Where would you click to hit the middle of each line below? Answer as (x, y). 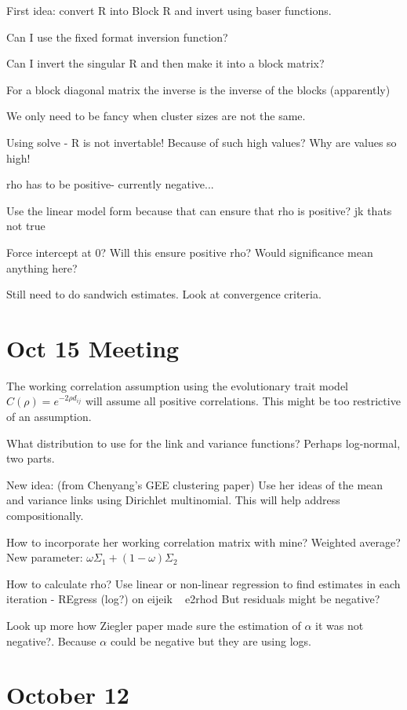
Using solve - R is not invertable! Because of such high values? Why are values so (202, 142)
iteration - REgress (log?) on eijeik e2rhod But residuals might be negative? (193, 599)
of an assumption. (49, 417)
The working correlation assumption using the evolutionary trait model (178, 385)
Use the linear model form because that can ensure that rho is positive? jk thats (199, 210)
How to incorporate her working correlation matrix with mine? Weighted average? (203, 542)
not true (26, 226)
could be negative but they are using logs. (211, 640)
